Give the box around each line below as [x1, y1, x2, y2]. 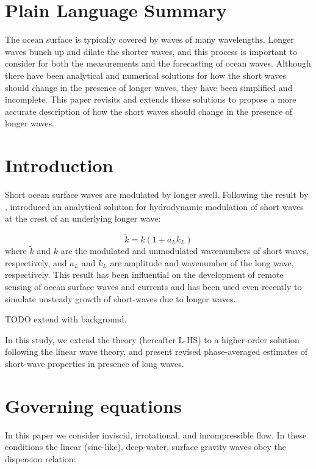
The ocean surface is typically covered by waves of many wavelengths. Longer [5, 33, 294, 46]
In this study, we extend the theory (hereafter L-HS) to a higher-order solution [5, 333, 300, 346]
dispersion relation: [5, 452, 76, 465]
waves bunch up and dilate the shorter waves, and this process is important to [5, 45, 298, 57]
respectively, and [5, 256, 67, 269]
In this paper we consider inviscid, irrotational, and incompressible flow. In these [5, 428, 307, 441]
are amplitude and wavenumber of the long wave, [110, 256, 294, 269]
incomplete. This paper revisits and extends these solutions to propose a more [5, 93, 296, 106]
